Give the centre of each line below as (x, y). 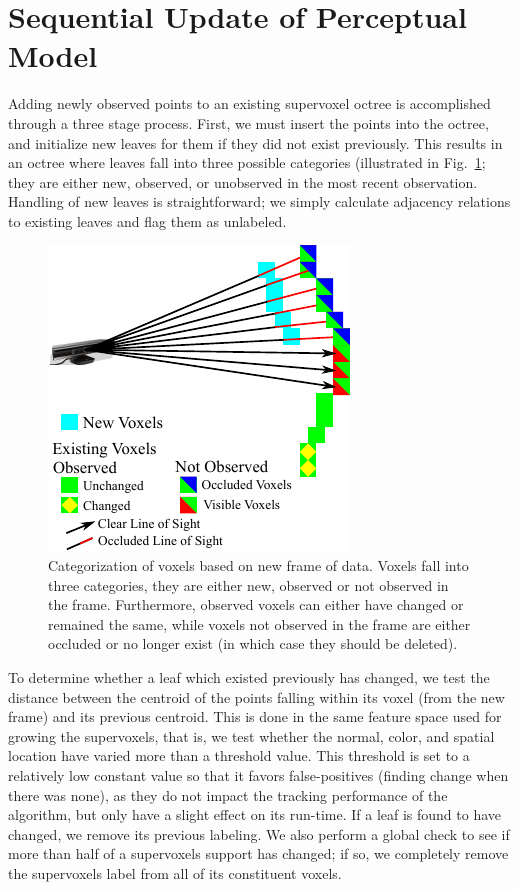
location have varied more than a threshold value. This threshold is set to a (239, 755)
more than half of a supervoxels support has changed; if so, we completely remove (258, 853)
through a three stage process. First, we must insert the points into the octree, (248, 122)
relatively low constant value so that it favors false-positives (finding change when (258, 775)
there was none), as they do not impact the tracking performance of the (228, 794)
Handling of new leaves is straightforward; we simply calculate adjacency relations (259, 201)
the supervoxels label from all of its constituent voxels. (175, 872)
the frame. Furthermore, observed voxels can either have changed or (256, 604)
